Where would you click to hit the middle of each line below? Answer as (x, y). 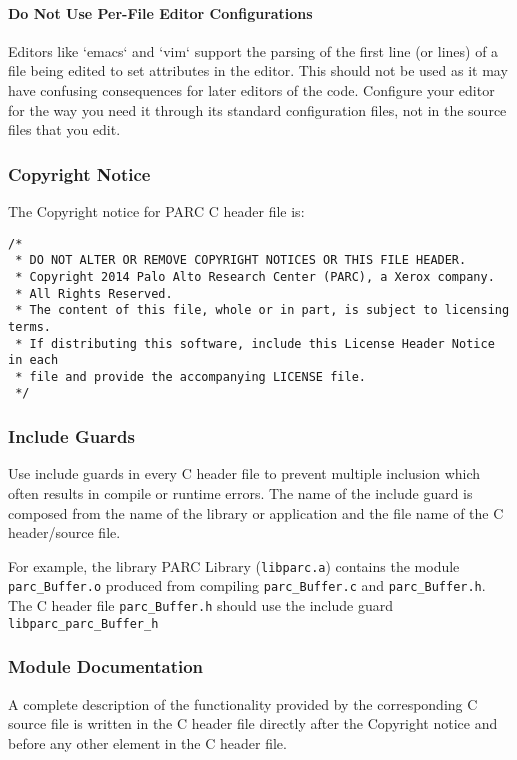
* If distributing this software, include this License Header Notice (255, 343)
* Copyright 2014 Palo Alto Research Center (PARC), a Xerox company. (255, 276)
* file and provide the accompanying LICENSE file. (190, 376)
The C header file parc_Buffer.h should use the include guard (200, 605)
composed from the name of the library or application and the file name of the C (256, 512)
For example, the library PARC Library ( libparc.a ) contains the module (234, 565)
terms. (29, 326)
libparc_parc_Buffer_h (83, 623)
